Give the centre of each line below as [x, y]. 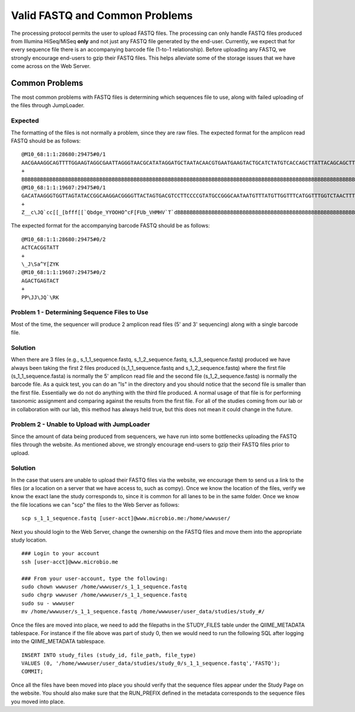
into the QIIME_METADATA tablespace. [58, 642]
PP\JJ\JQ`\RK [40, 297]
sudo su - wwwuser [48, 603]
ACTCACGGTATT [40, 248]
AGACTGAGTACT [40, 281]
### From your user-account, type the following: [95, 578]
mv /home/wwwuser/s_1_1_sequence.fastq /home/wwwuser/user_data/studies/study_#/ [143, 612]
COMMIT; [33, 671]
